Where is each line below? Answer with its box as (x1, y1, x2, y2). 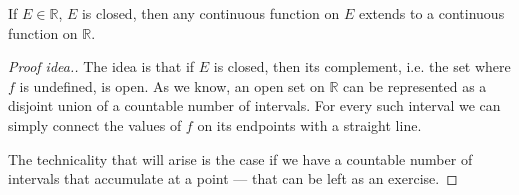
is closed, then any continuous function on (81, 3, 340, 23)
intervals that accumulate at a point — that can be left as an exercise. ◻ (8, 168, 458, 189)
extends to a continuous (358, 3, 505, 23)
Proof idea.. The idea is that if (8, 56, 195, 77)
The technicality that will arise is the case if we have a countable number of (8, 148, 473, 169)
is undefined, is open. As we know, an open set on (19, 75, 325, 96)
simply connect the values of (8, 114, 182, 135)
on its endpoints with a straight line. (197, 114, 422, 135)
